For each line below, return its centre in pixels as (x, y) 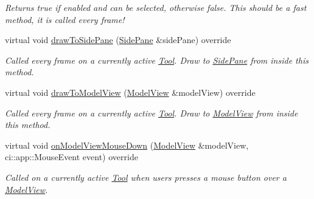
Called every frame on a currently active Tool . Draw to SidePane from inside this (157, 60)
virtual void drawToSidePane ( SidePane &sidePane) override (118, 40)
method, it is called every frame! (65, 19)
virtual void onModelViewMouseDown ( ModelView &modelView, (127, 145)
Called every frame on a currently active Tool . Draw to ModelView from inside (152, 113)
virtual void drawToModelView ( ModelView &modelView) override (130, 92)
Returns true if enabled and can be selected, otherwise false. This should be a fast (156, 7)
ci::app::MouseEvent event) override (72, 157)
